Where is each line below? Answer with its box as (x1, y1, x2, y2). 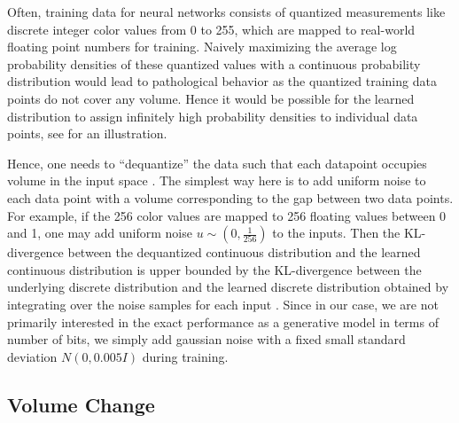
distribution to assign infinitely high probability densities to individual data (7, 106, 418, 125)
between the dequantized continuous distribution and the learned (67, 243, 421, 262)
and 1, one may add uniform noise (7, 223, 192, 242)
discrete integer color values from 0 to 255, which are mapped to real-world (7, 20, 416, 38)
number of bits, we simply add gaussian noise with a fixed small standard (7, 330, 406, 349)
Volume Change (7, 390, 155, 418)
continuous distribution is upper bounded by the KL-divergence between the (7, 260, 422, 278)
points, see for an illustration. (7, 124, 167, 143)
